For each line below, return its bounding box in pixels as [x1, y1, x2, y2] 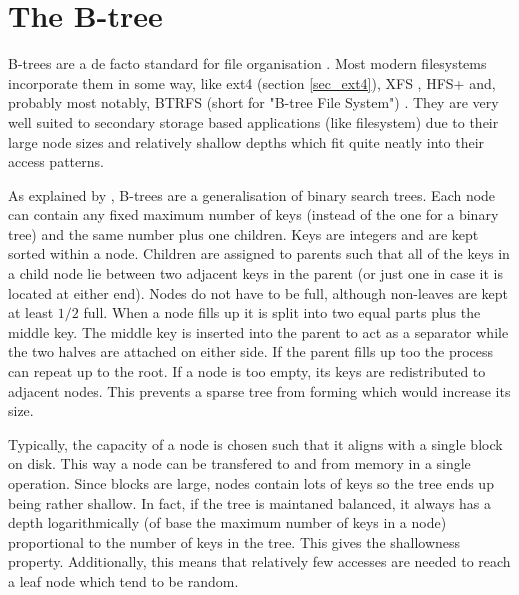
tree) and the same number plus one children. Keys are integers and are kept [8, 223, 479, 244]
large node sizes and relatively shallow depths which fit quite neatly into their [8, 131, 485, 152]
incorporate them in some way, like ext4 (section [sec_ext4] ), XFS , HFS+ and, [8, 72, 496, 93]
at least [8, 302, 54, 323]
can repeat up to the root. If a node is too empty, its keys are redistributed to [8, 361, 486, 382]
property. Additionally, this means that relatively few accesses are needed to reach [8, 551, 511, 572]
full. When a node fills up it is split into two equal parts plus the [83, 302, 481, 323]
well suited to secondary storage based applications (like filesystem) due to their [8, 111, 499, 132]
